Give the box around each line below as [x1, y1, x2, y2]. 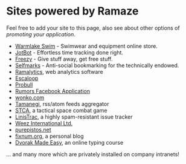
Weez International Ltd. [14, 119, 73, 126]
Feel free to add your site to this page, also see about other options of [6, 24, 180, 31]
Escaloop [14, 74, 39, 82]
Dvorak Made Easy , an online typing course [14, 139, 124, 146]
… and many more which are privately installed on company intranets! [6, 150, 180, 158]
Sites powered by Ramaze [6, 4, 139, 18]
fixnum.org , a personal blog [14, 132, 84, 140]
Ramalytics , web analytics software [14, 68, 104, 75]
